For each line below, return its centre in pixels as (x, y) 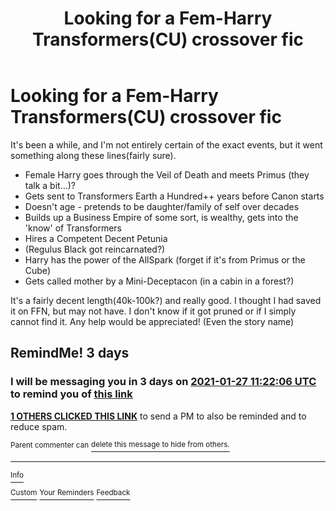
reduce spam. (39, 426)
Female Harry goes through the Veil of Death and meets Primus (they (167, 174)
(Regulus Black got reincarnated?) (95, 249)
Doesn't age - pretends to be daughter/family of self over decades (162, 206)
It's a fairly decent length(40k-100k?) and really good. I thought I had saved (166, 300)
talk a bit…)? (50, 185)
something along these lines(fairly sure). (93, 155)
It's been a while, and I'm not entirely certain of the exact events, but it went (166, 144)
